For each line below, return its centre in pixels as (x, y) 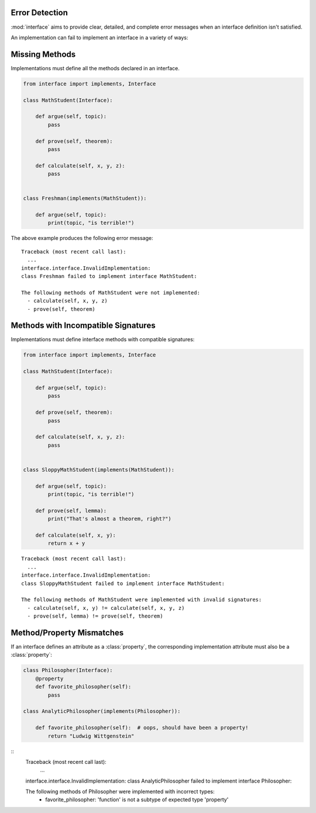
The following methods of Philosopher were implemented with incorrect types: (120, 792)
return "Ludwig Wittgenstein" (91, 736)
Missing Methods (43, 54)
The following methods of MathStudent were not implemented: (111, 292)
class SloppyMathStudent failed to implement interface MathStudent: (123, 583)
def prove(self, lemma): (71, 510)
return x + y (66, 543)
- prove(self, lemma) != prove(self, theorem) (95, 616)
